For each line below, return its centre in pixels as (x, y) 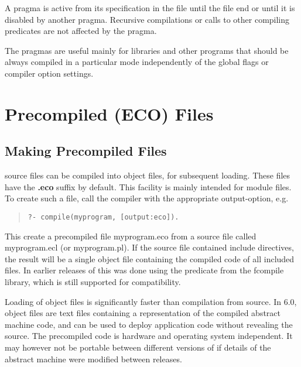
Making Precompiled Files (86, 151)
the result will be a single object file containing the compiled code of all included (150, 258)
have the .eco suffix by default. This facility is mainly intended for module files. (148, 186)
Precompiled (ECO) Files (109, 113)
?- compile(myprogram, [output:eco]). (103, 217)
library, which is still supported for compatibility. (93, 281)
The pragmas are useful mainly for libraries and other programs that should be (147, 50)
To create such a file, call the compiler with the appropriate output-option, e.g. (147, 198)
